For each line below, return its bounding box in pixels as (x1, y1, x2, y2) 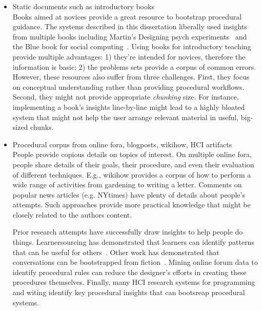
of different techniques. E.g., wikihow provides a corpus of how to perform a (12, 169, 251, 180)
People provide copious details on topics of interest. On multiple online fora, (12, 149, 252, 160)
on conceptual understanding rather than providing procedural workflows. (12, 81, 245, 92)
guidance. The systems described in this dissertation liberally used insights (12, 21, 247, 32)
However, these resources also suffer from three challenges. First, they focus (12, 71, 250, 82)
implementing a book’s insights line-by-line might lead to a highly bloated (12, 101, 245, 112)
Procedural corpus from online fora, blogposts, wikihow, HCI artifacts (12, 139, 232, 149)
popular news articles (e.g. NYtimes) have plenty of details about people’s (12, 189, 245, 200)
